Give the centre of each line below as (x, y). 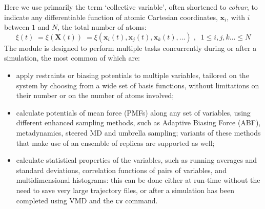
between (17, 27)
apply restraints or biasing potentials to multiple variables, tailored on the (132, 75)
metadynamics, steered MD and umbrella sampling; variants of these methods (138, 132)
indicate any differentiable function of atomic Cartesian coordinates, (111, 17)
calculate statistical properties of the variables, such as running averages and (137, 160)
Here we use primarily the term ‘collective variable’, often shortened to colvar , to (131, 7)
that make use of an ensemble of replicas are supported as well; (115, 142)
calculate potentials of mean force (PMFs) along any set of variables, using (133, 112)
